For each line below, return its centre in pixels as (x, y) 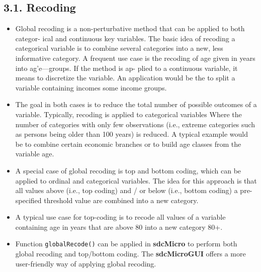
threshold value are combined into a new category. (121, 200)
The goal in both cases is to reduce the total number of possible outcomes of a (136, 104)
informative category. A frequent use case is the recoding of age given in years (135, 58)
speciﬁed (28, 200)
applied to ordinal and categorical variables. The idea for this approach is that (136, 180)
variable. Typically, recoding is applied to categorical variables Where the (128, 114)
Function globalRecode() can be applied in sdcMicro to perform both (126, 244)
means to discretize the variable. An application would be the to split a (125, 78)
